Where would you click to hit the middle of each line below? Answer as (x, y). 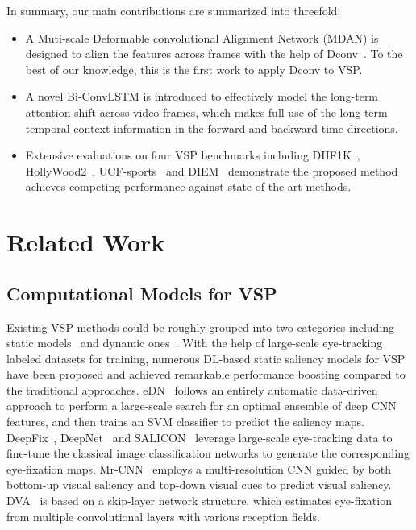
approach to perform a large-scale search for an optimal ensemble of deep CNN (202, 406)
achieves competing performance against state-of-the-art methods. (188, 186)
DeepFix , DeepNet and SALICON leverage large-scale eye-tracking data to (200, 437)
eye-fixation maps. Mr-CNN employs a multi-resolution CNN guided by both (199, 468)
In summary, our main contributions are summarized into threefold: (174, 10)
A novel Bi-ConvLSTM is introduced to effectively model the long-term (202, 96)
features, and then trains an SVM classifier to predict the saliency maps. (185, 422)
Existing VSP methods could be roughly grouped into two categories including (201, 327)
